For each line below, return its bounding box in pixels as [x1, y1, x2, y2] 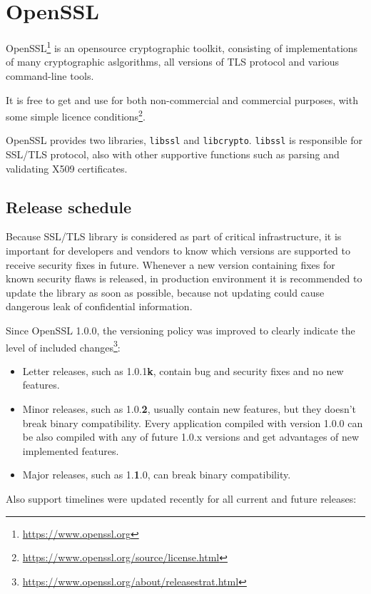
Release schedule [6, 195, 132, 217]
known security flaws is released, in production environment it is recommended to [6, 271, 362, 286]
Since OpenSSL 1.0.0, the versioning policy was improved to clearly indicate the [6, 323, 355, 338]
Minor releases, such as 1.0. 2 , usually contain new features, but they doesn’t [22, 401, 357, 416]
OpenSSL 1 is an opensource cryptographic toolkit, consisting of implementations [6, 39, 358, 55]
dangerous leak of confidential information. [6, 299, 193, 314]
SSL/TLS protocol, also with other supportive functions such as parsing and [6, 147, 340, 162]
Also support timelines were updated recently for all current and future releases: [6, 491, 357, 506]
